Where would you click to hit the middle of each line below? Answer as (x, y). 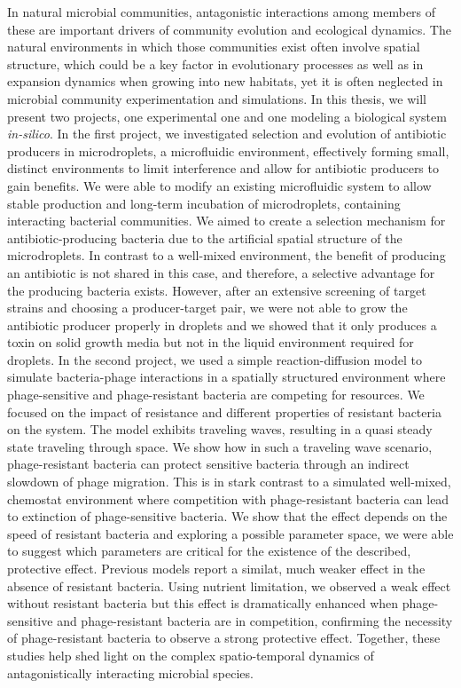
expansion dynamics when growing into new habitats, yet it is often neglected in (225, 81)
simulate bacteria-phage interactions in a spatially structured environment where (227, 377)
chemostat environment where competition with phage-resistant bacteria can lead (228, 498)
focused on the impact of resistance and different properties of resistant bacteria (224, 411)
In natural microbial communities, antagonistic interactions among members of (222, 12)
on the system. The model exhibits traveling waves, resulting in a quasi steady (220, 429)
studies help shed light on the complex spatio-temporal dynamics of (191, 655)
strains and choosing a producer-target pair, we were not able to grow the (207, 308)
